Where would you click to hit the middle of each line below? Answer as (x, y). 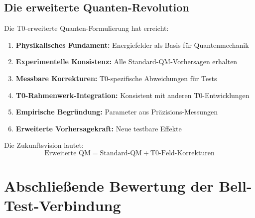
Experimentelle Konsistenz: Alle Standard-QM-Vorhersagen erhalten (127, 61)
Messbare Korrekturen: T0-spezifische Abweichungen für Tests (116, 78)
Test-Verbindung (63, 205)
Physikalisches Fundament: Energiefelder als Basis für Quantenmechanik (132, 45)
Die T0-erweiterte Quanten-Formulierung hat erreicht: (86, 28)
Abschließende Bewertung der (109, 186)
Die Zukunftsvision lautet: (44, 145)
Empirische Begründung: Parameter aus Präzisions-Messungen (117, 112)
